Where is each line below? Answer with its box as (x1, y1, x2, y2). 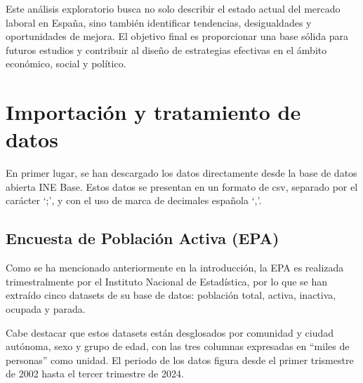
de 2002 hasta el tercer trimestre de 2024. (6, 366, 184, 381)
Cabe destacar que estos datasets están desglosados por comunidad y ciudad (6, 325, 334, 340)
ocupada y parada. (6, 302, 86, 316)
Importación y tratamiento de (6, 98, 301, 126)
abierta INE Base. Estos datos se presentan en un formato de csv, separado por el (6, 179, 358, 194)
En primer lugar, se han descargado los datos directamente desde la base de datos (6, 166, 357, 180)
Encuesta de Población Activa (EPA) (6, 227, 279, 249)
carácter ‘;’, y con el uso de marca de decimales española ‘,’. (6, 193, 262, 208)
